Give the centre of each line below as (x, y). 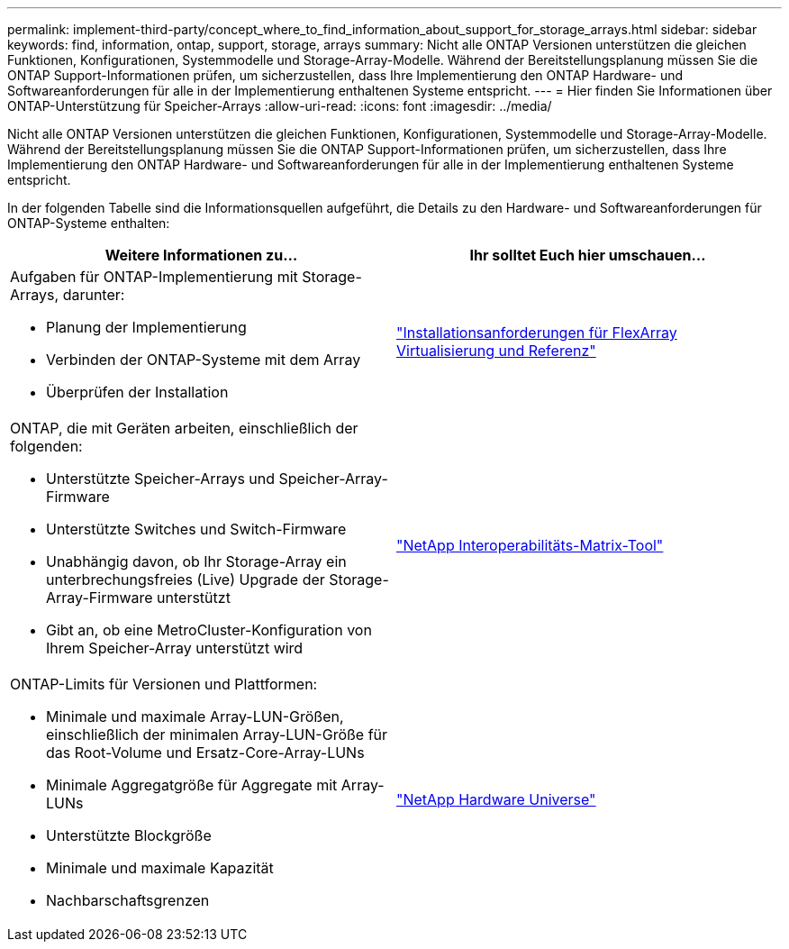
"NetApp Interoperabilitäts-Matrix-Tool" (530, 545)
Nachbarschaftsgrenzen (128, 900)
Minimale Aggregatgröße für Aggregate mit (192, 785)
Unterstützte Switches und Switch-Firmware (196, 529)
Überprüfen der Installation (137, 392)
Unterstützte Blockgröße (129, 835)
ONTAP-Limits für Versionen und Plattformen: (164, 684)
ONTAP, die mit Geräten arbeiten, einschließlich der (184, 428)
